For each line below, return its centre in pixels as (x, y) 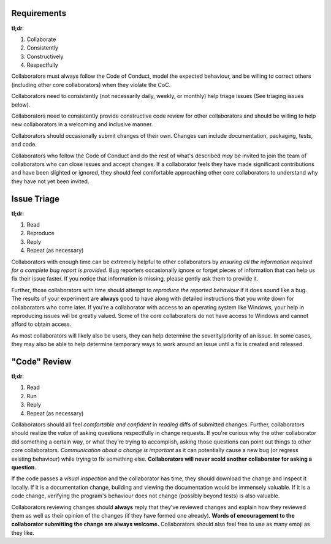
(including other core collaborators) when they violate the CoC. (91, 85)
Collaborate (41, 39)
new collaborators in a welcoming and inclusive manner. (82, 124)
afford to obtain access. (41, 324)
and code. (24, 145)
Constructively (45, 56)
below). (21, 105)
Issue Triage (36, 199)
